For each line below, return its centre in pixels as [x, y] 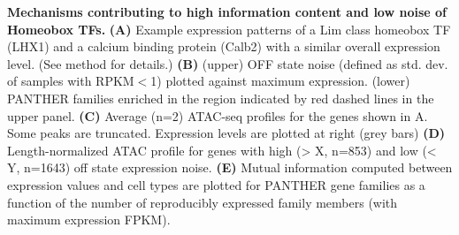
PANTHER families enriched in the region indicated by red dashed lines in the [221, 98]
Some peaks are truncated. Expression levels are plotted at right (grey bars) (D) [226, 133]
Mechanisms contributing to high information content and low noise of [227, 11]
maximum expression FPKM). [89, 220]
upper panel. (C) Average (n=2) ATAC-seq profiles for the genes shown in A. [218, 115]
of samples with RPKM [71, 81]
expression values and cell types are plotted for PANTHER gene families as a [216, 184]
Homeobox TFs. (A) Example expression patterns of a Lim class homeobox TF [229, 29]
